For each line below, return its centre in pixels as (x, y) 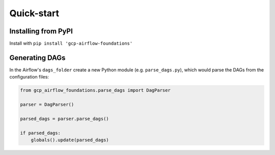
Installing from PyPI (41, 31)
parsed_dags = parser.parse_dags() (64, 119)
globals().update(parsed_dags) (70, 140)
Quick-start (34, 13)
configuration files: (29, 77)
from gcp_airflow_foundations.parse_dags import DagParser (95, 90)
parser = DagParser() (47, 105)
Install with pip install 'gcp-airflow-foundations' (71, 44)
